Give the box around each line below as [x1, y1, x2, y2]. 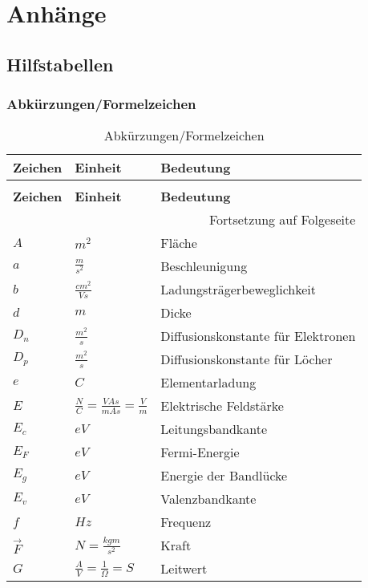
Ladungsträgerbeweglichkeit [160, 280, 317, 299]
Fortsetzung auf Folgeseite [208, 210, 356, 229]
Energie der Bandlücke [160, 466, 288, 485]
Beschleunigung [160, 257, 248, 276]
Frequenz [160, 513, 212, 532]
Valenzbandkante [160, 489, 257, 509]
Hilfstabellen [6, 51, 114, 76]
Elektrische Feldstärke [160, 396, 284, 416]
